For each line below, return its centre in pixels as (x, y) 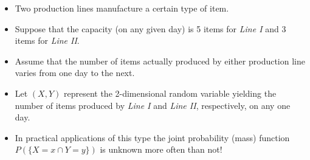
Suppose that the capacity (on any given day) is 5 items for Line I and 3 (150, 28)
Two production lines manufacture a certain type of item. (122, 8)
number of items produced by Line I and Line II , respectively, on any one (153, 105)
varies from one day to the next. (75, 73)
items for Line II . (47, 40)
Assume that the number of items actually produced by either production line (160, 61)
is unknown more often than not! (161, 149)
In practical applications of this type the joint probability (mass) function (152, 137)
